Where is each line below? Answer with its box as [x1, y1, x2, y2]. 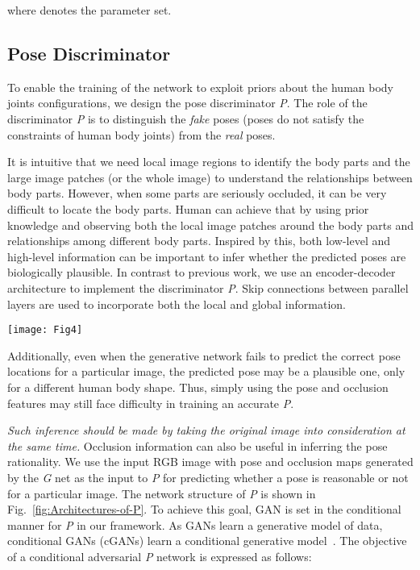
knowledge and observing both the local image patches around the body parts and [7, 216, 414, 233]
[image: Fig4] [7, 324, 83, 336]
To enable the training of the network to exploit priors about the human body [7, 78, 394, 95]
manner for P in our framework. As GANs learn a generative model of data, [7, 516, 383, 533]
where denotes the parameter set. [7, 2, 172, 18]
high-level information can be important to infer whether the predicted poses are [7, 248, 406, 264]
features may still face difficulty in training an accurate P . [7, 394, 294, 411]
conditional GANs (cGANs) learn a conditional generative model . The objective [7, 532, 407, 549]
